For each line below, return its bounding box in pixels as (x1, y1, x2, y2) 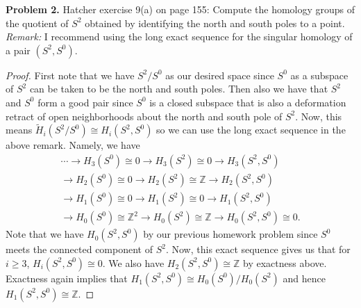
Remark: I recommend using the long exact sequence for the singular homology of (6, 29, 353, 44)
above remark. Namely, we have (6, 138, 140, 152)
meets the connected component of (6, 242, 153, 257)
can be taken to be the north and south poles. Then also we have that (29, 81, 328, 96)
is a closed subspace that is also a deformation (149, 95, 346, 109)
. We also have (102, 255, 165, 270)
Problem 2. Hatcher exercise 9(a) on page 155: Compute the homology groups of (6, 2, 355, 16)
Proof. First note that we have (6, 67, 135, 82)
